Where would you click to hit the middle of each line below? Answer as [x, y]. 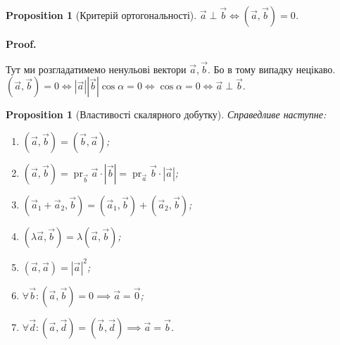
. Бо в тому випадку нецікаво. [271, 69]
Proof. [21, 44]
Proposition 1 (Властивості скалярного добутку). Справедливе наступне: [166, 114]
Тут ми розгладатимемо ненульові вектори [96, 69]
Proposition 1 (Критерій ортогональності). [101, 15]
